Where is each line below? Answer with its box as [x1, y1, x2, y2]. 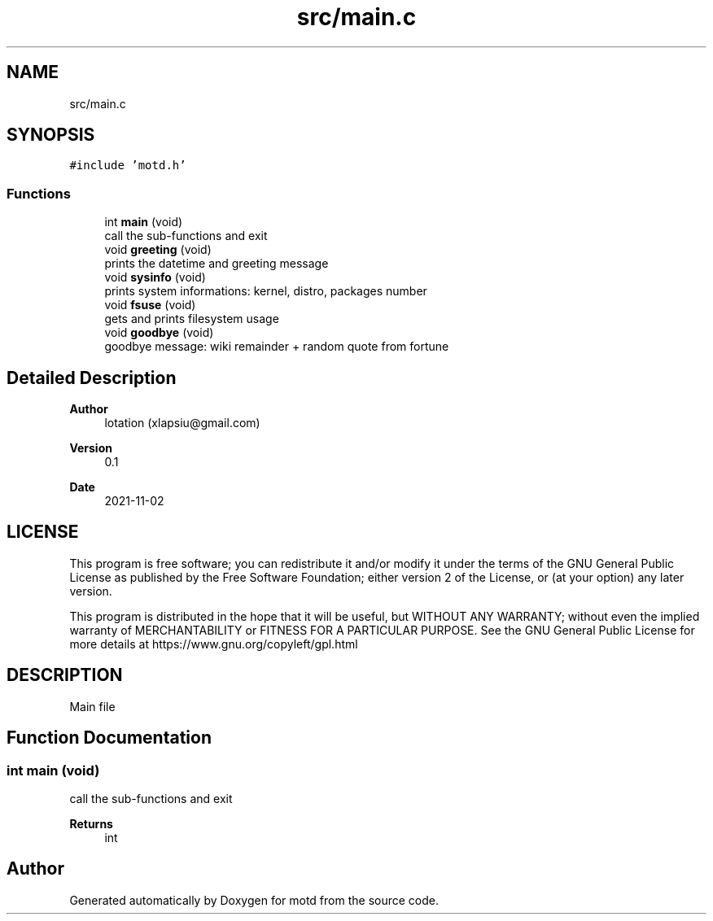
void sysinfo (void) [104, 270, 206, 285]
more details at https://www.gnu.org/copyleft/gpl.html [69, 636, 358, 651]
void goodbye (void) [104, 325, 214, 340]
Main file [69, 699, 116, 714]
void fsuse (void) [104, 298, 196, 312]
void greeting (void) [104, 242, 212, 257]
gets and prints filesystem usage [104, 312, 279, 326]
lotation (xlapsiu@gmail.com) [104, 416, 260, 430]
